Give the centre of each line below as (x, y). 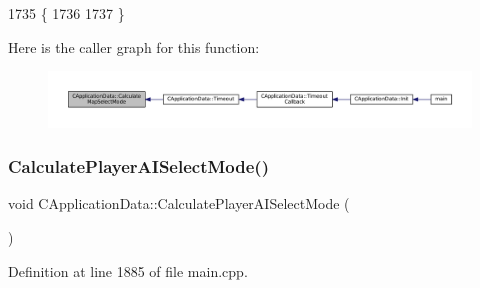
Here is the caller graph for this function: (134, 46)
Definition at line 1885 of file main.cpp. (128, 270)
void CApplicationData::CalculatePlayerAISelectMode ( (179, 203)
